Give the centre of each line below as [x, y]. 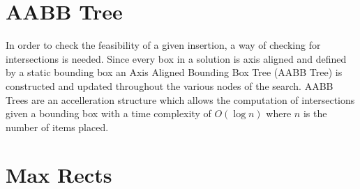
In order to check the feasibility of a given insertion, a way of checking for [163, 45]
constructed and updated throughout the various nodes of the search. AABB [170, 85]
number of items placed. [57, 127]
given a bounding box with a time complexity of [108, 113]
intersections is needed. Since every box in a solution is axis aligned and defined [176, 58]
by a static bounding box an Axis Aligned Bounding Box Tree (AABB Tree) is [174, 72]
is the [315, 113]
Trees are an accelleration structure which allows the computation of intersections [180, 99]
